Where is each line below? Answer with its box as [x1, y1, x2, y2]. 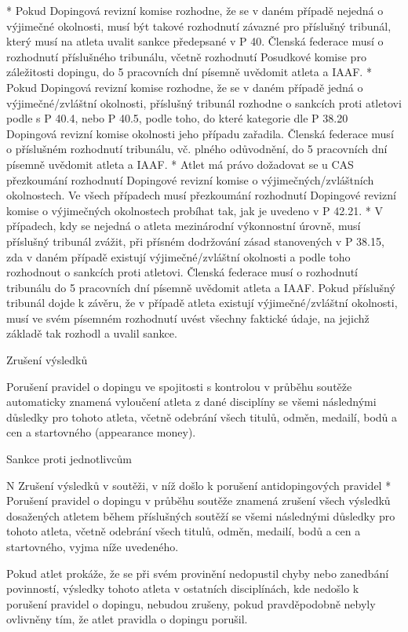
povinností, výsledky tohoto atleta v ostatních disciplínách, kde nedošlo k [6, 580, 359, 597]
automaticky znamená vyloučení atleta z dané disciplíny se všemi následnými [6, 393, 377, 410]
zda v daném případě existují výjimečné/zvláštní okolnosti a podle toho [6, 248, 351, 265]
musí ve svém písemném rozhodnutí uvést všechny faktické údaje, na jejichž [6, 309, 370, 326]
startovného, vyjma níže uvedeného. [6, 539, 179, 554]
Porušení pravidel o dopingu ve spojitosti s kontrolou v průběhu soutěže [6, 378, 352, 394]
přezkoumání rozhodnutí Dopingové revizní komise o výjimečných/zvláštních [6, 171, 374, 188]
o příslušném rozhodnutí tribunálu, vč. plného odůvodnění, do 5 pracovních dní [6, 141, 388, 157]
